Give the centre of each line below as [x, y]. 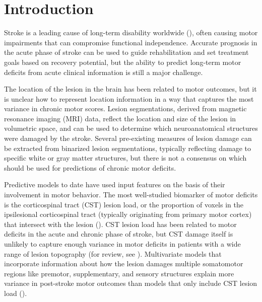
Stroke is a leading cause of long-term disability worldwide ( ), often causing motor [131, 32]
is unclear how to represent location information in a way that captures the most [129, 98]
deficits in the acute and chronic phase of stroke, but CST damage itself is [119, 234]
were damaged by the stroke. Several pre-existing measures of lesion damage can [128, 138]
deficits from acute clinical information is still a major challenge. [104, 72]
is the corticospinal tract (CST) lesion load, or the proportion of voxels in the [124, 204]
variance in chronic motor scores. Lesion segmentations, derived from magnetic [125, 108]
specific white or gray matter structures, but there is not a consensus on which [125, 158]
